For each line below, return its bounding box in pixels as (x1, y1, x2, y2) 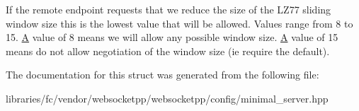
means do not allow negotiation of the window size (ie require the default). (6, 43, 330, 58)
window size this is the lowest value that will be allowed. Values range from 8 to (6, 16, 353, 30)
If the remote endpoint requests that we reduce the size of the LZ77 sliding (6, 2, 331, 16)
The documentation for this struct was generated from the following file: (6, 67, 319, 82)
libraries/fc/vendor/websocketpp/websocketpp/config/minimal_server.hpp (6, 90, 329, 105)
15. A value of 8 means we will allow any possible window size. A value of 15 (6, 30, 338, 45)
